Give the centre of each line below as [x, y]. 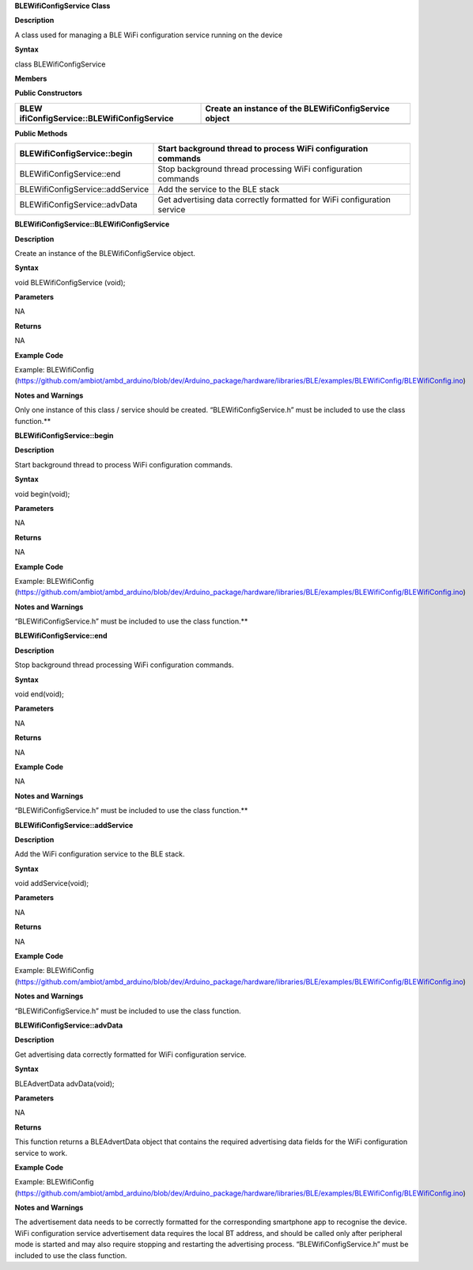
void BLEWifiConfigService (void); [70, 282]
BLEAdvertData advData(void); [64, 1083]
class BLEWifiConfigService [60, 64]
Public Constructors [49, 93]
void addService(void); [52, 883]
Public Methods [41, 133]
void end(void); [40, 694]
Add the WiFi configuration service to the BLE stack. [100, 854]
